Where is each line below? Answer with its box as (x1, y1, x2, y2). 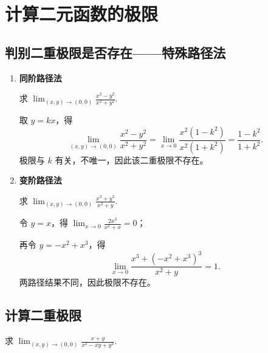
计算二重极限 (5, 306, 81, 324)
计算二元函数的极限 (5, 1, 159, 26)
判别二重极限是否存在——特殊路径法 (5, 43, 226, 61)
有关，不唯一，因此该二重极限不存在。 (55, 153, 208, 166)
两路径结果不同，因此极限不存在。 (19, 276, 156, 289)
